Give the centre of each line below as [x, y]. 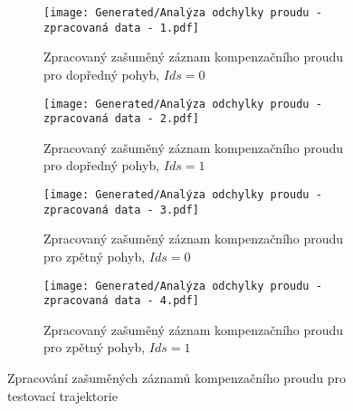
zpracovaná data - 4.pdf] [121, 301]
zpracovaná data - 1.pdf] [121, 28]
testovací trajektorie [62, 395]
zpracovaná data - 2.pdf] [121, 119]
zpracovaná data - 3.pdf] [121, 210]
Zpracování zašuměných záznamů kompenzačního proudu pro [176, 378]
